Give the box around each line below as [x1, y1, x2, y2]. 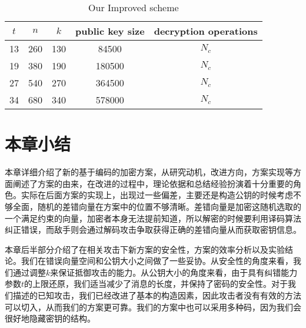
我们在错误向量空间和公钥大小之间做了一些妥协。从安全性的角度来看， [21, 255, 293, 267]
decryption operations [154, 24, 258, 38]
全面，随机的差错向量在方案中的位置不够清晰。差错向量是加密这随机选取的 [12, 200, 301, 212]
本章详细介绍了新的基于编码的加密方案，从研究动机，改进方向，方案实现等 [5, 166, 293, 178]
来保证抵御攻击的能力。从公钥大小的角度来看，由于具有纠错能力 [50, 266, 298, 278]
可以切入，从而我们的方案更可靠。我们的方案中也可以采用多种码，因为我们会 [5, 300, 301, 313]
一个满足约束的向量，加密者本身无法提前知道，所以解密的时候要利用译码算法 [5, 212, 301, 224]
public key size [75, 24, 145, 38]
